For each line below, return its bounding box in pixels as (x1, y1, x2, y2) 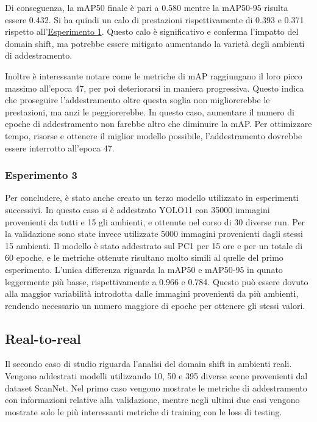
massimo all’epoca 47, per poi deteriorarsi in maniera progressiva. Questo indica (5, 81, 304, 94)
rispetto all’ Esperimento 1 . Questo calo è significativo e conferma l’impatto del (5, 25, 299, 38)
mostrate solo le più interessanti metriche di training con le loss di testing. (5, 405, 282, 418)
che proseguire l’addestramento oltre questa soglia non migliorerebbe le (5, 93, 270, 106)
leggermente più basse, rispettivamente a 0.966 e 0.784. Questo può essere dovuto (5, 275, 308, 288)
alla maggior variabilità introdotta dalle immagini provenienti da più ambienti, (5, 287, 299, 300)
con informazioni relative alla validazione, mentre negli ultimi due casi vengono (5, 393, 300, 406)
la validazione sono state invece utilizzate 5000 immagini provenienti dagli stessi (5, 227, 303, 240)
